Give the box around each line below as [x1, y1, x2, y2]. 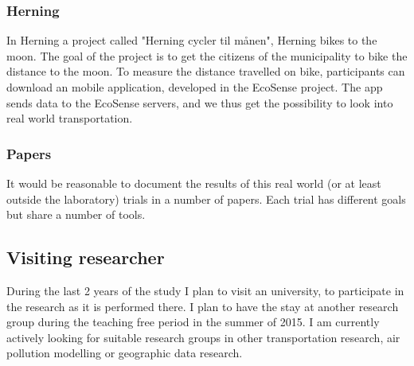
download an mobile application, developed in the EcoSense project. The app [6, 79, 383, 95]
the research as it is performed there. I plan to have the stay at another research [6, 298, 399, 314]
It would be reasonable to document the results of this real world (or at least [6, 175, 381, 191]
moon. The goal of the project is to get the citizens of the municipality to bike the [6, 47, 408, 64]
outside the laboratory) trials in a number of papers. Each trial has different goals [6, 190, 406, 207]
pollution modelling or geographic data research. [6, 345, 243, 361]
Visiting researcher [6, 245, 165, 270]
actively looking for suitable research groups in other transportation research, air [6, 329, 400, 345]
